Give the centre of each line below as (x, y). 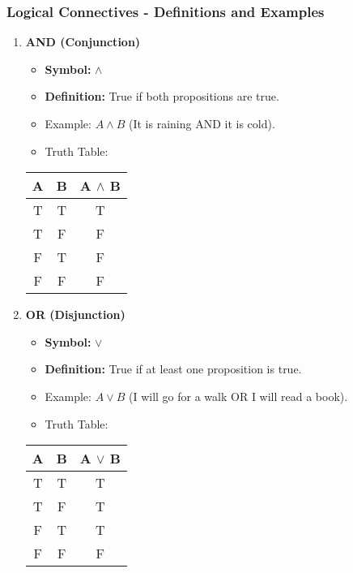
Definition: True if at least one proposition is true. (173, 369)
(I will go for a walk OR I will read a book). (238, 396)
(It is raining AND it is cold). (202, 123)
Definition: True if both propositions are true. (162, 96)
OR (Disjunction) (75, 315)
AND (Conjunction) (83, 42)
